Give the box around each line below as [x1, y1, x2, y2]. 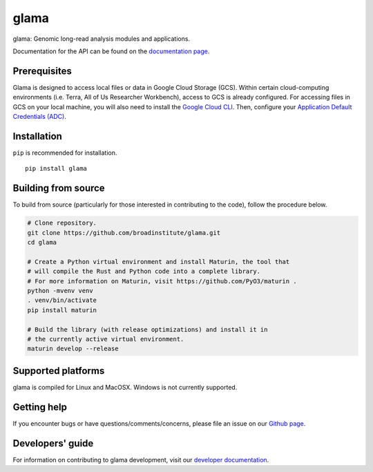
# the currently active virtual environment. [27, 335, 184, 343]
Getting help [12, 401, 67, 413]
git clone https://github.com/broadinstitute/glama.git [27, 229, 221, 236]
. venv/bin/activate [27, 296, 97, 304]
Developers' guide [12, 437, 94, 449]
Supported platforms [12, 365, 105, 377]
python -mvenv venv [27, 287, 93, 294]
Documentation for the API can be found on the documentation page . [12, 47, 210, 55]
